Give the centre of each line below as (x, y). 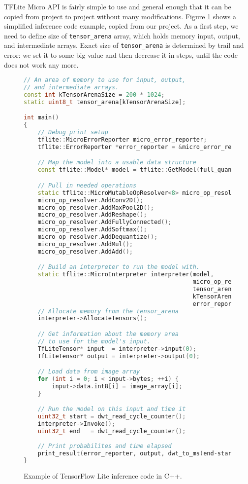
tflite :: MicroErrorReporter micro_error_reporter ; (122, 140)
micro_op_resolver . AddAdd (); (85, 251)
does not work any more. (41, 64)
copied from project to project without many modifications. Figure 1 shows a (120, 16)
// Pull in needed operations (87, 185)
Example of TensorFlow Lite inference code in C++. (103, 476)
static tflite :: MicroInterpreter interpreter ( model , (126, 275)
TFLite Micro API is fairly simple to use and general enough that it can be (118, 6)
